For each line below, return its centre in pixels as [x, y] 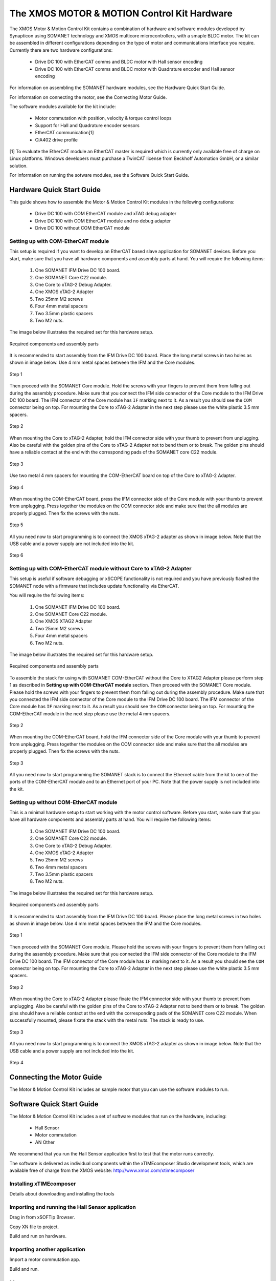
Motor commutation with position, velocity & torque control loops [103, 118]
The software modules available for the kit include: [63, 107]
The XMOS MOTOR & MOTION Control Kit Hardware [121, 13]
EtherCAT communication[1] [64, 133]
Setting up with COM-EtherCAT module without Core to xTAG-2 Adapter [100, 569]
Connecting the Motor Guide [56, 1077]
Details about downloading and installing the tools [62, 1194]
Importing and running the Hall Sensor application [73, 1207]
